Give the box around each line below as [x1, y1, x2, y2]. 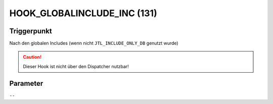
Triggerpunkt [9, 27, 53, 35]
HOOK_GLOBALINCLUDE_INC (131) [9, 8, 157, 19]
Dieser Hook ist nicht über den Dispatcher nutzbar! [23, 63, 129, 69]
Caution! [23, 54, 42, 60]
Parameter [9, 79, 43, 88]
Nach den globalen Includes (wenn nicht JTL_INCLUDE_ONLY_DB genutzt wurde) [9, 40, 179, 46]
